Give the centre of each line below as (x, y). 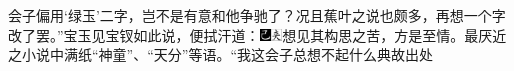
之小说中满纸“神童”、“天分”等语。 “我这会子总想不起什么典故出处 (221, 54)
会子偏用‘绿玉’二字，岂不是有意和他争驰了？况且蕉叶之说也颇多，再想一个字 (257, 15)
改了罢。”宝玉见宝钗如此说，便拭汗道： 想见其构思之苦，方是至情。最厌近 (257, 34)
